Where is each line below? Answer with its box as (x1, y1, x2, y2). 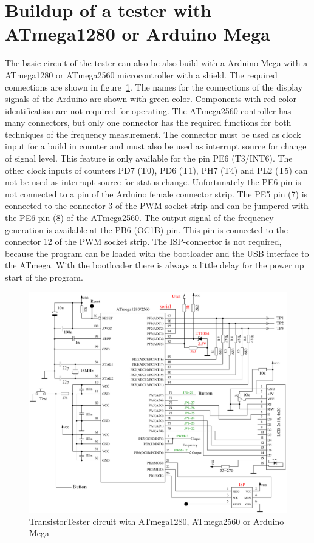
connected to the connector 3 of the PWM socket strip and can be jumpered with (5, 199, 309, 212)
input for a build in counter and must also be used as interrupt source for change (5, 140, 307, 152)
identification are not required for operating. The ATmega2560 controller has (5, 104, 292, 117)
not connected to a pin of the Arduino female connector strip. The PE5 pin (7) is (5, 187, 308, 200)
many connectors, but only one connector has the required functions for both (5, 116, 292, 129)
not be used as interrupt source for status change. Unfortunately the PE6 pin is (5, 176, 301, 188)
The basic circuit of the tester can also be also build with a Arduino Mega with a (5, 56, 308, 69)
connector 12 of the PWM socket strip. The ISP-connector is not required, (5, 235, 282, 248)
